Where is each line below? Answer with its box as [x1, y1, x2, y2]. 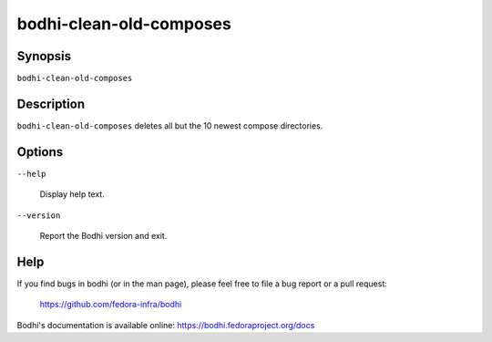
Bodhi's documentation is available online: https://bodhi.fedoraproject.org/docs [16, 319, 315, 330]
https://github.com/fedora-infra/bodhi [39, 299, 182, 310]
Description [16, 96, 86, 111]
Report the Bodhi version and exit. [39, 231, 168, 242]
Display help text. [39, 189, 105, 200]
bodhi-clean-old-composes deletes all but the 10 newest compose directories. [16, 119, 323, 131]
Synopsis [16, 48, 72, 64]
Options [16, 144, 64, 160]
